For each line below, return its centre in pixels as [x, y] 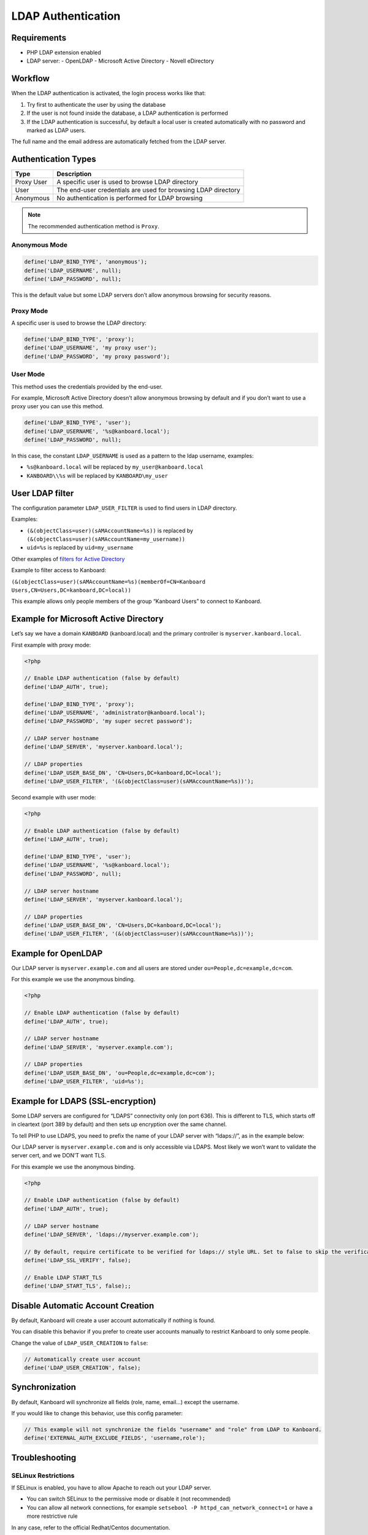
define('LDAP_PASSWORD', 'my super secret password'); [108, 721]
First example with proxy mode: [51, 645]
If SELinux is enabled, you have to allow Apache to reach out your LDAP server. [111, 1488]
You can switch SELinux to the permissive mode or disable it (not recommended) [129, 1499]
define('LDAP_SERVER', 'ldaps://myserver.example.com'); [112, 1235]
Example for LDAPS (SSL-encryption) [84, 1101]
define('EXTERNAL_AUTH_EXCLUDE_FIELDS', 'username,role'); [115, 1438]
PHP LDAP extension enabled [64, 53]
